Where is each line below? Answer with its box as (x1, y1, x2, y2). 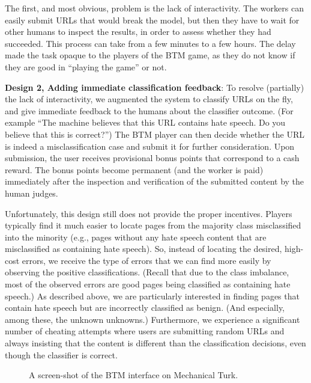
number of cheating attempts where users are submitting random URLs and (5, 325, 285, 337)
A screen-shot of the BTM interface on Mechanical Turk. (29, 369, 238, 381)
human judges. (5, 186, 58, 199)
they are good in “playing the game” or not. (5, 60, 167, 73)
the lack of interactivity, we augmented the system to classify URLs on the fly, (5, 93, 293, 105)
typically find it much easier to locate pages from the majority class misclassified (5, 219, 301, 231)
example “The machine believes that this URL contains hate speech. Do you (5, 116, 286, 129)
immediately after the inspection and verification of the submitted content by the (5, 175, 304, 188)
